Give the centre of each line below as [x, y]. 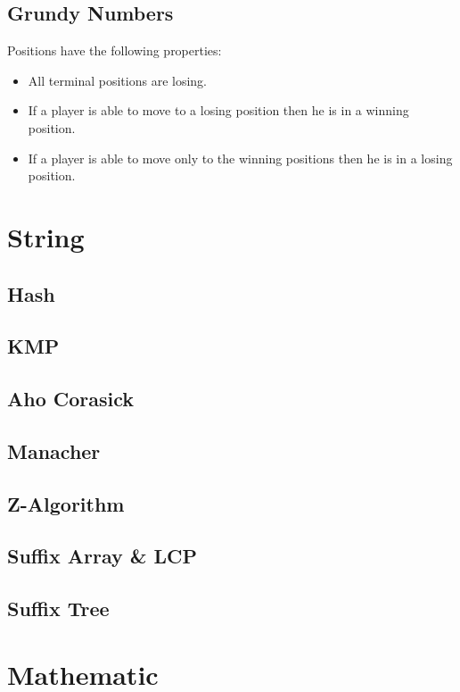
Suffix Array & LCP [103, 556]
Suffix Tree [58, 609]
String [46, 236]
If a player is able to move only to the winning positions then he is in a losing [240, 158]
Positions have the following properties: [115, 50]
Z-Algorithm [66, 503]
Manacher [54, 450]
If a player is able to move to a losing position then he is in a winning [218, 110]
